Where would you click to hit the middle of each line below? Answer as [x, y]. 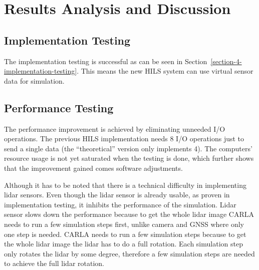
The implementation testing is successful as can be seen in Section [106, 61]
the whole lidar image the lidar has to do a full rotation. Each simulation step [123, 244]
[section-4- [226, 61]
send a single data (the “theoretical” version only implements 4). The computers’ [128, 148]
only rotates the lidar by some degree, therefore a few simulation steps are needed [129, 253]
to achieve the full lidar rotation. [54, 263]
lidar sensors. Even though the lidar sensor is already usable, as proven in [117, 195]
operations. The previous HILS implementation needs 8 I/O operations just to [124, 139]
